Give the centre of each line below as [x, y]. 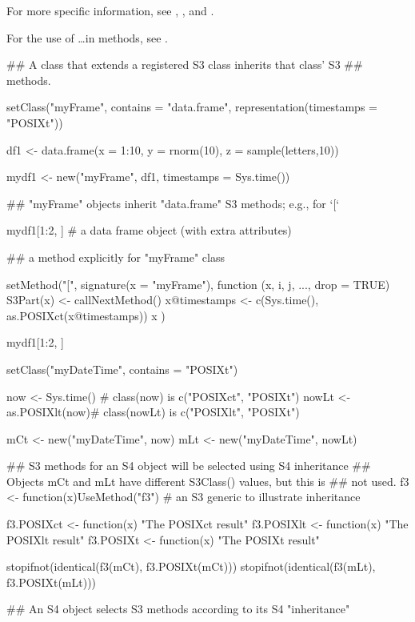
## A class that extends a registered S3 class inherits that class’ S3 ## [185, 64]
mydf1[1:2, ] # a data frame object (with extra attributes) [149, 230]
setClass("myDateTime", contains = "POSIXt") [122, 369]
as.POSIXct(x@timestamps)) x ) [86, 315]
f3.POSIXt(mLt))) [52, 582]
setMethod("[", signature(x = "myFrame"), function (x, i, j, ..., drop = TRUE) [198, 284]
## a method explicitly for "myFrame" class [116, 257]
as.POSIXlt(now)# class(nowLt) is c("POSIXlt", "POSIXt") [153, 412]
